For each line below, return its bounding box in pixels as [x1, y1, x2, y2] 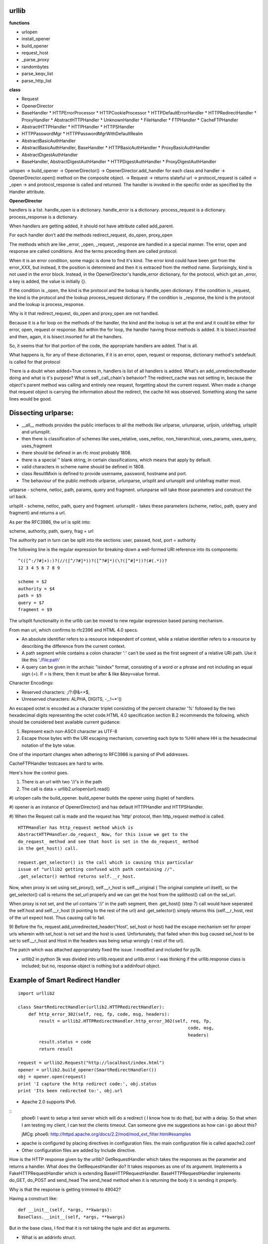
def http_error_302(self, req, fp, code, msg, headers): [28, 1011, 170, 1017]
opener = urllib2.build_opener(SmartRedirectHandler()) [18, 1067, 157, 1072]
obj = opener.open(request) [18, 1074, 86, 1080]
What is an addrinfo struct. [21, 1234, 76, 1240]
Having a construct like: [9, 1196, 58, 1202]
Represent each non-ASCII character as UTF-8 [21, 728, 118, 734]
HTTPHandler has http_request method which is [18, 825, 134, 830]
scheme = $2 [18, 579, 47, 585]
